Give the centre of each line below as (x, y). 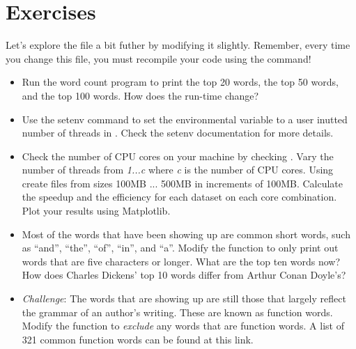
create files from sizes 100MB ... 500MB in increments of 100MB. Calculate (183, 183)
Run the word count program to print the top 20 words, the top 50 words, (180, 82)
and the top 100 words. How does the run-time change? (140, 95)
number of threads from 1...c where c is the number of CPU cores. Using (178, 170)
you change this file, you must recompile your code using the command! (158, 58)
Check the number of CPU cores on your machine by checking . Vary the (178, 156)
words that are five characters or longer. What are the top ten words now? (181, 261)
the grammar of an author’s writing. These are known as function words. (177, 312)
